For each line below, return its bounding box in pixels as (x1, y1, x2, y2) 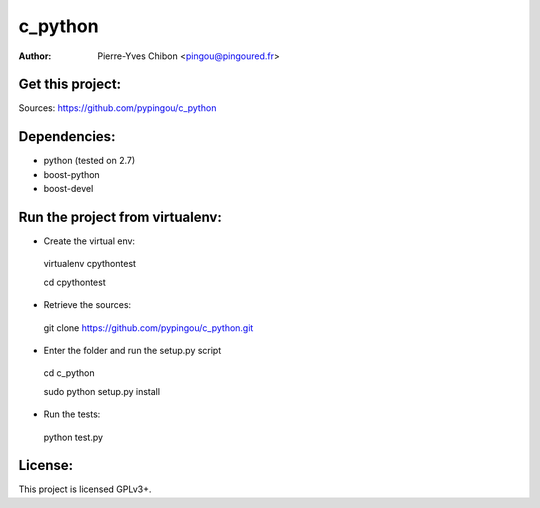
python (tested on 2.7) (43, 155, 136, 167)
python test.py (43, 431, 104, 443)
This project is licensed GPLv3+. (18, 483, 152, 495)
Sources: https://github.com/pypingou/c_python (18, 102, 217, 114)
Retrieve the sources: (43, 299, 132, 311)
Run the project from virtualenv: (18, 208, 222, 225)
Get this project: (18, 76, 122, 93)
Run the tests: (43, 408, 101, 420)
